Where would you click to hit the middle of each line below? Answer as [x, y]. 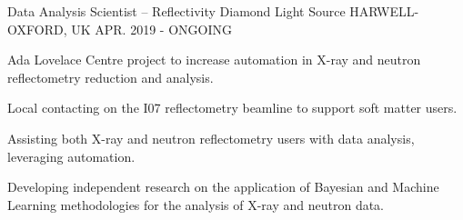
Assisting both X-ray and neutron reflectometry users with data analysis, [211, 138]
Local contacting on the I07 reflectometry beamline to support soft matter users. [232, 108]
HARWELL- [384, 11]
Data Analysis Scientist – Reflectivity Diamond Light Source [176, 11]
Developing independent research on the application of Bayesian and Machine [223, 187]
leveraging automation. [71, 156]
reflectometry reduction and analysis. [111, 77]
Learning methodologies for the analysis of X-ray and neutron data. [196, 204]
